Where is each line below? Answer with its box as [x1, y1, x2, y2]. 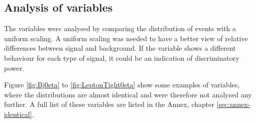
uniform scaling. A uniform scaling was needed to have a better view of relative [4, 33, 248, 43]
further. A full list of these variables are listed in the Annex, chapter [4, 99, 214, 109]
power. [4, 62, 25, 73]
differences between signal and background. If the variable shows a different [4, 43, 236, 53]
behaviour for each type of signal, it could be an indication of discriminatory [4, 52, 239, 63]
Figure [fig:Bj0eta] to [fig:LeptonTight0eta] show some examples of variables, [4, 79, 240, 90]
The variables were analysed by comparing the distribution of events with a [4, 23, 236, 34]
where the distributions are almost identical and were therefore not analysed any [4, 89, 252, 99]
